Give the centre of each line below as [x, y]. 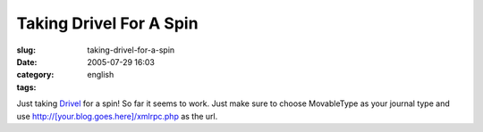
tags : [26, 87]
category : [35, 75]
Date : [27, 62]
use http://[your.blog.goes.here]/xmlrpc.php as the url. [117, 116]
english [101, 75]
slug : [26, 50]
